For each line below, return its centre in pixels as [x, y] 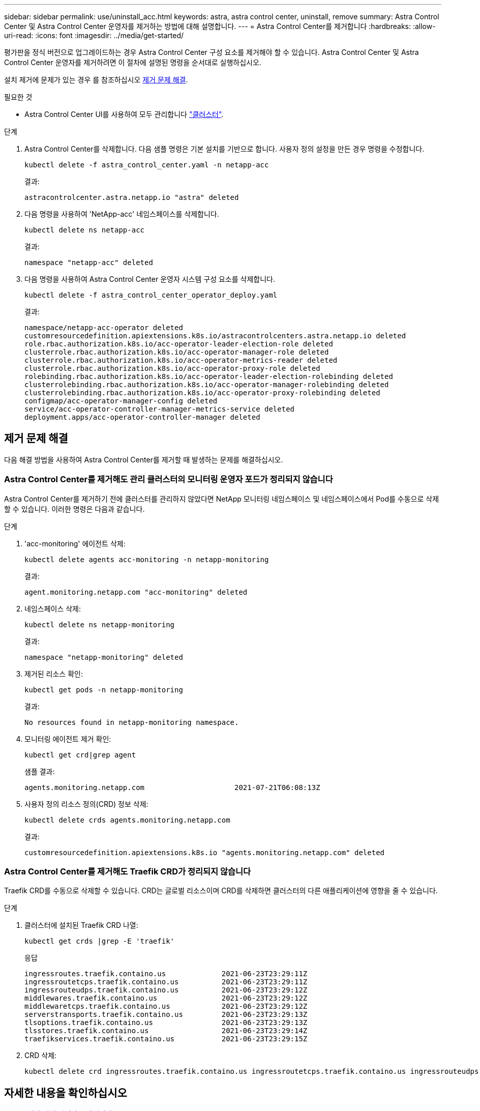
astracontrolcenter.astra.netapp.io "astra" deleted [132, 197]
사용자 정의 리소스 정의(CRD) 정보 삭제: [86, 804]
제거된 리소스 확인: [54, 674]
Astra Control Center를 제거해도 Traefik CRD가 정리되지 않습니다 [128, 871]
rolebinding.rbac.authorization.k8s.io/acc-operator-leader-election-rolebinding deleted [209, 376]
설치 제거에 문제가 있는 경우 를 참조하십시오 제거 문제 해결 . [96, 80]
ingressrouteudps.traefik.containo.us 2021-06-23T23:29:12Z [166, 990]
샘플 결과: [40, 771]
